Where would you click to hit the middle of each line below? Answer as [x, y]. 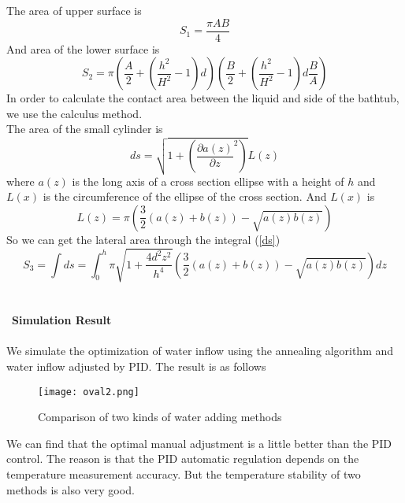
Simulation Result [62, 320]
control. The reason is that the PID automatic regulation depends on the [183, 459]
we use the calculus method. [74, 113]
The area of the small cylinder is [85, 129]
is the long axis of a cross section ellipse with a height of [208, 181]
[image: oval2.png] [89, 392]
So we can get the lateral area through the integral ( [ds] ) [143, 239]
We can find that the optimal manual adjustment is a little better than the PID [199, 443]
